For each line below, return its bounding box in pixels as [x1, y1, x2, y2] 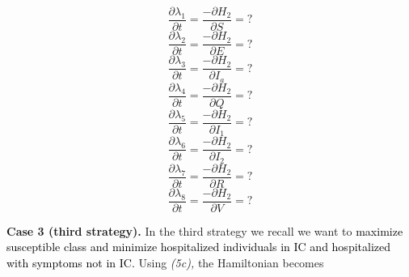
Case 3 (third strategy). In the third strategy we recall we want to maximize [6, 222, 403, 239]
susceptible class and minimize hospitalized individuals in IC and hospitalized [6, 238, 391, 255]
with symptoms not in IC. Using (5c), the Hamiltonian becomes [6, 254, 324, 271]
